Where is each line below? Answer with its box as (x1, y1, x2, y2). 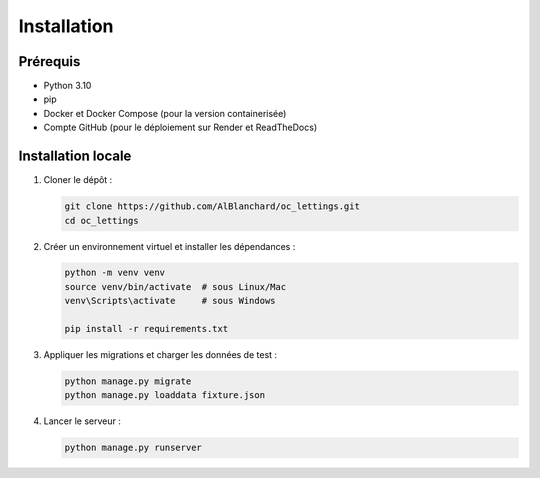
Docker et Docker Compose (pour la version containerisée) (43, 107, 287, 119)
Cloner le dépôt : (43, 174, 113, 186)
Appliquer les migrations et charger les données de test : (43, 349, 278, 361)
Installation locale (18, 148, 132, 165)
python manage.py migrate (64, 376, 192, 387)
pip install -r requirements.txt (64, 323, 229, 335)
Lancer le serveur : (43, 415, 122, 427)
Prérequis (18, 53, 81, 70)
